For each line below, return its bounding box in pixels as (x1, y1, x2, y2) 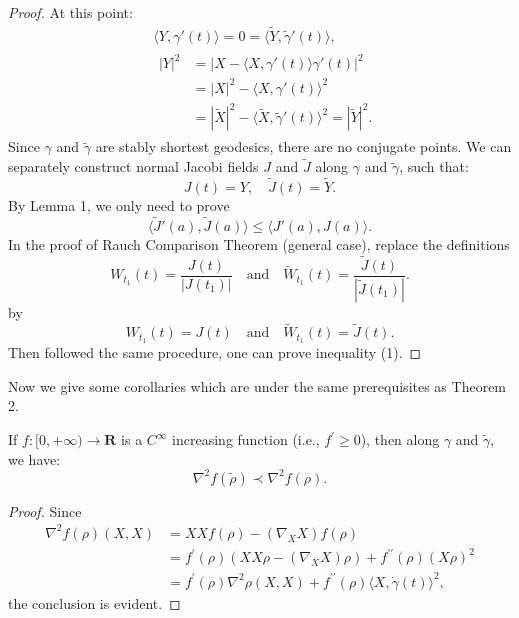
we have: (8, 448, 61, 469)
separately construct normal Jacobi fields (8, 156, 259, 177)
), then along (360, 429, 440, 450)
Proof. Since (8, 500, 82, 521)
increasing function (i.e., (172, 429, 320, 450)
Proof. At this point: (8, 2, 133, 22)
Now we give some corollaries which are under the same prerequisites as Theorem (8, 375, 507, 396)
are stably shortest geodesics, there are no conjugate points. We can (95, 136, 512, 157)
